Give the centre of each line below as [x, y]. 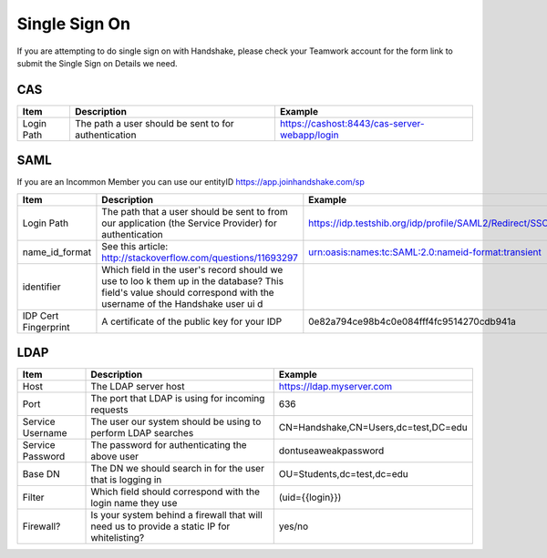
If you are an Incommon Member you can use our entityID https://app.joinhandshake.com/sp [191, 182]
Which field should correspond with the [175, 492]
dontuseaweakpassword [331, 451]
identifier [41, 287]
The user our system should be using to [176, 421]
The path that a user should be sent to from [195, 211]
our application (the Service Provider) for [189, 223]
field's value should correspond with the [188, 292]
